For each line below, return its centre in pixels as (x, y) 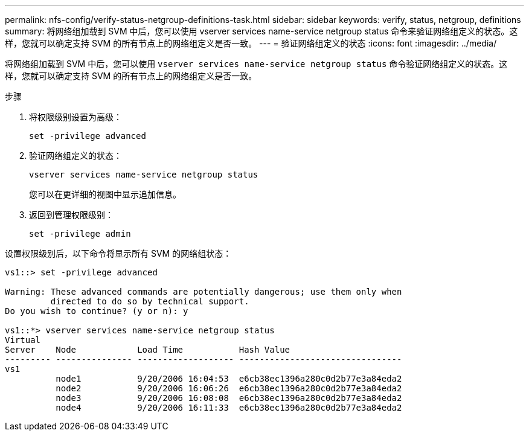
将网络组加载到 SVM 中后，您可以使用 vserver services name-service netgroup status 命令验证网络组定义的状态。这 (256, 64)
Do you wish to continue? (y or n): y (97, 311)
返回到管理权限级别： (71, 215)
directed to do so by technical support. (150, 301)
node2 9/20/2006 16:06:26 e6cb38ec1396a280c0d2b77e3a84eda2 (229, 388)
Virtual (23, 340)
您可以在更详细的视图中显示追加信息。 (105, 194)
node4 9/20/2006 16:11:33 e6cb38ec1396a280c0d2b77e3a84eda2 (229, 408)
